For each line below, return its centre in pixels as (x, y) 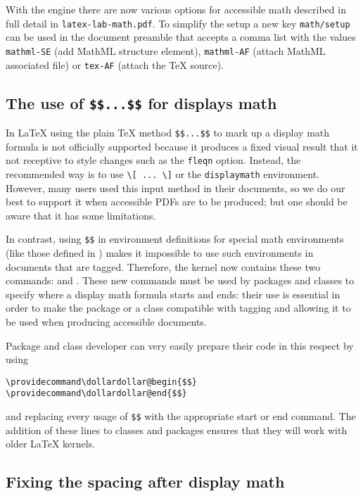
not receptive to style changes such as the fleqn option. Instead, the (153, 160)
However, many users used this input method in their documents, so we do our (176, 187)
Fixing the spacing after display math (145, 482)
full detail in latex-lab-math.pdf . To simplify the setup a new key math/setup (178, 23)
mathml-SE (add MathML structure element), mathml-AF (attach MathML (166, 50)
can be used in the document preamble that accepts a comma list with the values (181, 37)
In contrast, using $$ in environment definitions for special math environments (175, 239)
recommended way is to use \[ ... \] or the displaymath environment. (163, 173)
